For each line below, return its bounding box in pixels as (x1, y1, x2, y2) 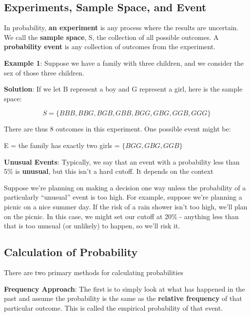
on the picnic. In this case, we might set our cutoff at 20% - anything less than (4, 211, 239, 221)
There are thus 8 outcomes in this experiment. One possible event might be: (4, 124, 231, 134)
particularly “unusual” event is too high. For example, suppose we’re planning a (4, 192, 242, 202)
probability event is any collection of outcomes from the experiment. (4, 41, 216, 52)
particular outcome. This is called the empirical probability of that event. (4, 302, 223, 313)
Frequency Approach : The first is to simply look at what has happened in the (4, 283, 245, 294)
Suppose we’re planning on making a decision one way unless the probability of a (4, 182, 246, 192)
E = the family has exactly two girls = (4, 140, 120, 150)
